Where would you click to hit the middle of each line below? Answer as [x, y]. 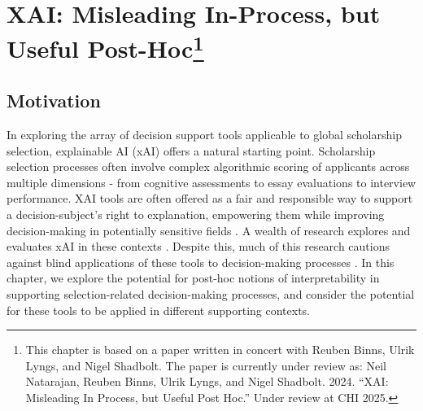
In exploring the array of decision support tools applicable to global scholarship [204, 135]
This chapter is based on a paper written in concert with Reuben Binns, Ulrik [220, 350]
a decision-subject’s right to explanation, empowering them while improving [196, 214]
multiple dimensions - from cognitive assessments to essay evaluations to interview [211, 182]
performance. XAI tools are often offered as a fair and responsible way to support [210, 198]
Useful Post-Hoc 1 [105, 47]
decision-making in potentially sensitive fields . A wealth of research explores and [209, 230]
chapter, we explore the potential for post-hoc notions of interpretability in [193, 278]
